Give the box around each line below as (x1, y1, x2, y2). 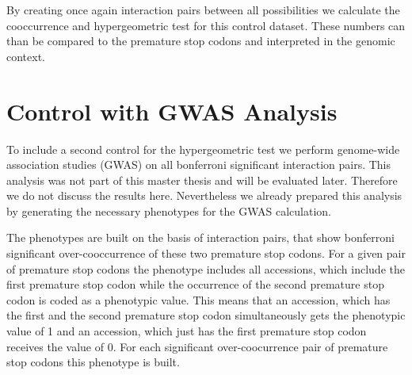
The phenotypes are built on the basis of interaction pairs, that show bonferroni (6, 229, 395, 246)
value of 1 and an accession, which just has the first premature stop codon (6, 323, 367, 339)
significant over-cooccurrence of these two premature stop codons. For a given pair (6, 245, 406, 262)
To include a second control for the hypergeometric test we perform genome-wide (6, 140, 400, 157)
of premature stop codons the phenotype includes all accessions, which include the (6, 260, 405, 277)
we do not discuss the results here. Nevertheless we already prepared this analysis (6, 187, 402, 204)
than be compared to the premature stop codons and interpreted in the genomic (6, 33, 395, 49)
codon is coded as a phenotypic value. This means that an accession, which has (6, 291, 391, 308)
